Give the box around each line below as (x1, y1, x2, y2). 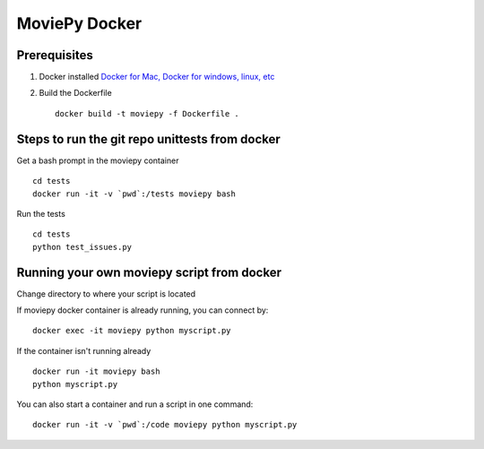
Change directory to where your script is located (16, 288, 196, 299)
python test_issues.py (32, 242, 133, 252)
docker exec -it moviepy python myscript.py (32, 325, 232, 336)
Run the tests (16, 208, 66, 219)
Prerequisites (16, 47, 93, 63)
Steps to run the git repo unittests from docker (16, 131, 281, 147)
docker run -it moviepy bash (32, 367, 160, 376)
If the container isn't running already (16, 345, 151, 356)
